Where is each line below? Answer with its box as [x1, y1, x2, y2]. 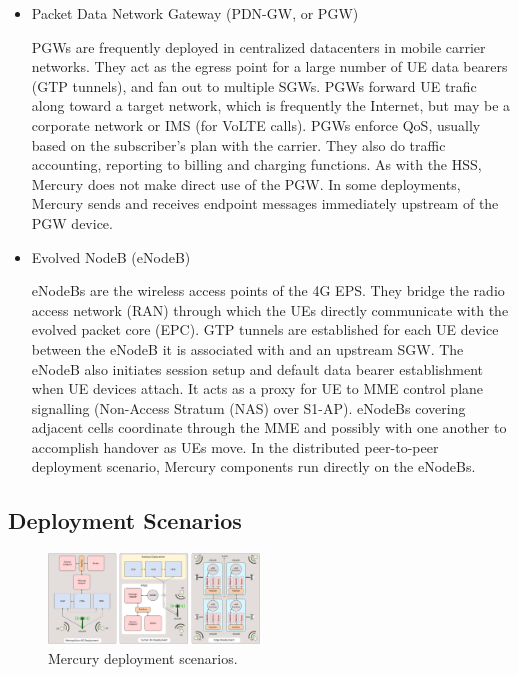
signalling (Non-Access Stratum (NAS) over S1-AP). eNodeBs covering [31, 397, 466, 418]
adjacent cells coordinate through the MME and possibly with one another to [31, 417, 507, 438]
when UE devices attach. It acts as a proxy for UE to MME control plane [31, 378, 484, 399]
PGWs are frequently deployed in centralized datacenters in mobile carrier [31, 36, 486, 57]
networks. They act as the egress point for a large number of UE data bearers [31, 56, 508, 77]
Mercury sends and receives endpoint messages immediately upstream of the [31, 193, 499, 214]
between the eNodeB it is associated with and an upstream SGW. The [31, 338, 464, 359]
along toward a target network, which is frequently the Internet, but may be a [31, 95, 511, 116]
